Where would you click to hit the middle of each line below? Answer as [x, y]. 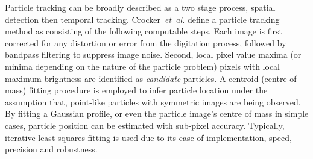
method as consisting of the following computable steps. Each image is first [144, 31]
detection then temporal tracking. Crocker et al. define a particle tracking [142, 19]
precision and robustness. [51, 149]
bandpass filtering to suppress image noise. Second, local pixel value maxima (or [153, 55]
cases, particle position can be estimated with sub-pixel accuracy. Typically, [145, 125]
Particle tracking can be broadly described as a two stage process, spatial [140, 7]
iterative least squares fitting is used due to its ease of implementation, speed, [148, 137]
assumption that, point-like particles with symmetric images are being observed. [153, 101]
